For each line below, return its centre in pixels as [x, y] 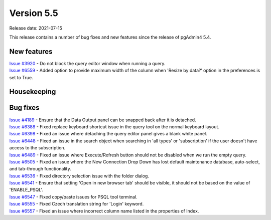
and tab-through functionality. [40, 169]
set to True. [21, 77]
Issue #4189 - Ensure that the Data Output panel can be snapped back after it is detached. [103, 120]
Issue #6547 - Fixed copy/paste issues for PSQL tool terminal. [73, 197]
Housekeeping [33, 92]
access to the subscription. [37, 148]
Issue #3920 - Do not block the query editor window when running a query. [87, 63]
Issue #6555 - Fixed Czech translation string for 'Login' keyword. [77, 204]
